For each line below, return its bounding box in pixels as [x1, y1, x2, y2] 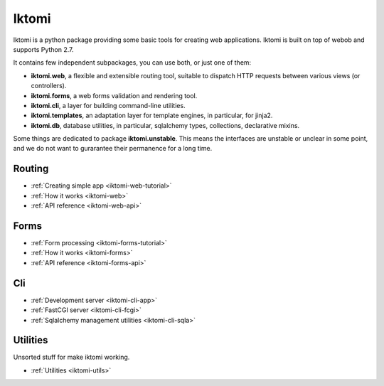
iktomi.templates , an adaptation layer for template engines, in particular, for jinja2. [31, 111, 273, 120]
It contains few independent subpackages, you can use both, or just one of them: [13, 58, 252, 67]
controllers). [31, 82, 67, 90]
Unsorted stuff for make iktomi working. [13, 353, 130, 362]
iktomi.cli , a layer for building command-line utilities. [31, 101, 186, 109]
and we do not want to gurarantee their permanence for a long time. [13, 144, 213, 153]
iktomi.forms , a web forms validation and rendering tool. [31, 91, 198, 100]
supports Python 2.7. [13, 45, 74, 53]
